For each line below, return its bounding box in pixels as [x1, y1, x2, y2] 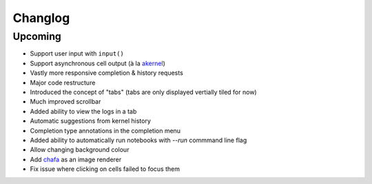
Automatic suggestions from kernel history [30, 117, 152, 125]
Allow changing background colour [30, 146, 130, 154]
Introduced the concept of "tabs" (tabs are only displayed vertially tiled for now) [30, 88, 258, 96]
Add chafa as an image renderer [30, 155, 122, 163]
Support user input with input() [30, 49, 124, 58]
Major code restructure [30, 78, 96, 87]
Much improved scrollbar [30, 97, 101, 106]
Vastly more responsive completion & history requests [30, 69, 184, 77]
